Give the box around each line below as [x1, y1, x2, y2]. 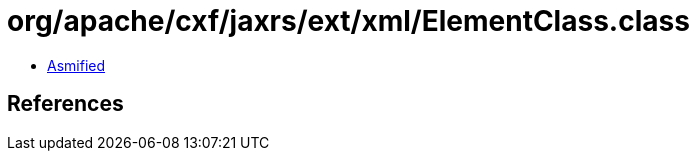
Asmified [47, 56, 106, 74]
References [7, 91, 124, 117]
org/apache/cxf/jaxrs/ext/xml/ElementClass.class [7, 4, 690, 38]
